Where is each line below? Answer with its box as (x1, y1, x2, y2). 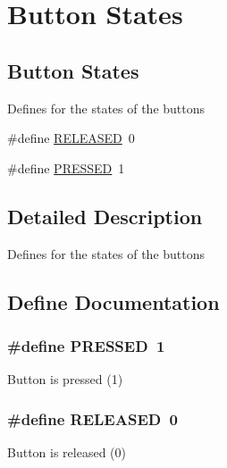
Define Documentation (7, 288, 220, 315)
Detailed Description (7, 202, 203, 230)
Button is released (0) (7, 442, 126, 461)
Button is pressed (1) (7, 370, 123, 389)
